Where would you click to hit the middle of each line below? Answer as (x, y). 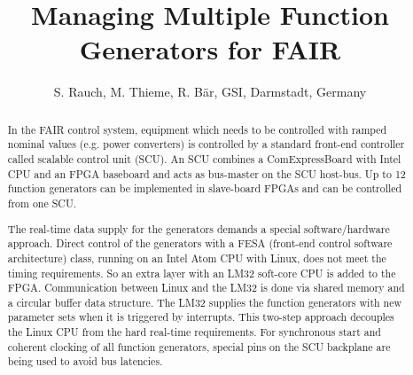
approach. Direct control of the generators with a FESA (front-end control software (200, 243)
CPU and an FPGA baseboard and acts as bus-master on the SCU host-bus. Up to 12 (206, 173)
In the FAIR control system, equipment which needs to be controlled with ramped (197, 129)
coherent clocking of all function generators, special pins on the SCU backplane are (199, 346)
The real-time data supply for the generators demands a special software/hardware (199, 228)
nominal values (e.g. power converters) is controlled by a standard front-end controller (206, 144)
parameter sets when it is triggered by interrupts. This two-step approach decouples (201, 317)
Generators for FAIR (210, 49)
